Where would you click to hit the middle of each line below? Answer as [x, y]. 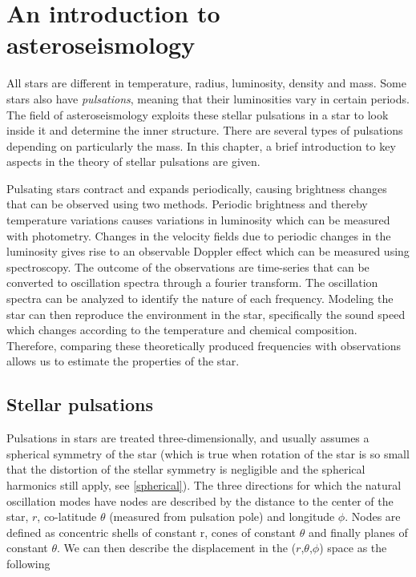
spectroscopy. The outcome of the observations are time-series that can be [188, 266]
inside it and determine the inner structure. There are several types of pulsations [205, 130]
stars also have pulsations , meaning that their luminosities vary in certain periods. [208, 98]
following [28, 563]
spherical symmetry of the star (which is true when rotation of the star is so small [208, 453]
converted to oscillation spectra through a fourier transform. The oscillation [192, 282]
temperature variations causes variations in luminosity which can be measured [198, 220]
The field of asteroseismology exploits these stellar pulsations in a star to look [198, 114]
